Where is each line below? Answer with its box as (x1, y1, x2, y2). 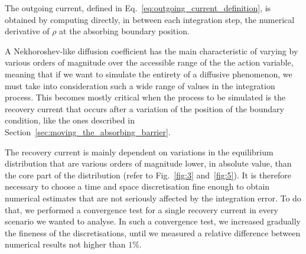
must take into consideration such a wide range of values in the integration (5, 79, 275, 92)
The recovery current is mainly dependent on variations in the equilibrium (5, 145, 274, 158)
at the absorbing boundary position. (59, 25, 190, 37)
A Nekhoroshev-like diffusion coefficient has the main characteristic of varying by (5, 44, 298, 57)
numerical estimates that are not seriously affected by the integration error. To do (5, 191, 301, 204)
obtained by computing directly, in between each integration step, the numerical (5, 13, 295, 25)
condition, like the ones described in (5, 114, 135, 126)
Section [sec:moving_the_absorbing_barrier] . (5, 125, 171, 138)
